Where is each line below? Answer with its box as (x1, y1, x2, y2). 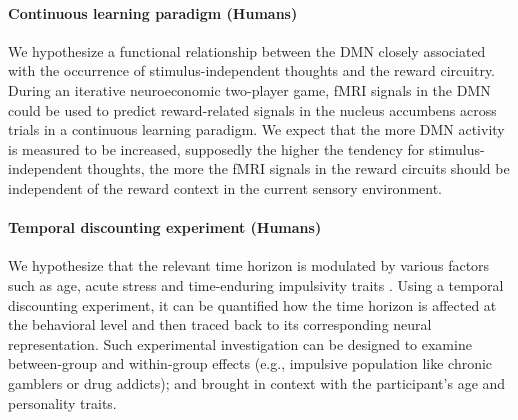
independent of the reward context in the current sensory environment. (8, 177, 443, 198)
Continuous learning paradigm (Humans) (8, 2, 298, 23)
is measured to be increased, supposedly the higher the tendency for (8, 138, 425, 159)
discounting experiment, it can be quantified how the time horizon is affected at (8, 294, 497, 315)
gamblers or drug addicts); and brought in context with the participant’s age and (8, 372, 506, 393)
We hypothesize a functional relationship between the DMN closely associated (8, 40, 486, 61)
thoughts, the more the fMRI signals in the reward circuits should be (87, 158, 510, 179)
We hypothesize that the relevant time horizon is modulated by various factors (8, 255, 490, 276)
